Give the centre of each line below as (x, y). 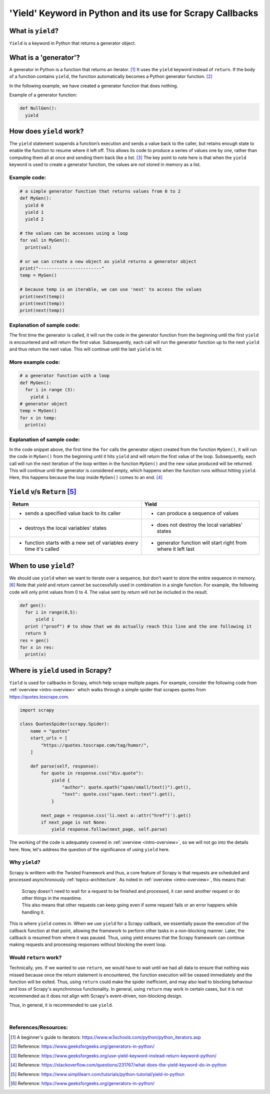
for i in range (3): (50, 390)
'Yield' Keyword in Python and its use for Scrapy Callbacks (134, 13)
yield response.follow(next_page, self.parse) (109, 829)
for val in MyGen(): (45, 240)
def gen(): (33, 605)
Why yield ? (25, 862)
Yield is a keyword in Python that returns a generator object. (72, 43)
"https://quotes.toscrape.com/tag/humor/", (95, 745)
